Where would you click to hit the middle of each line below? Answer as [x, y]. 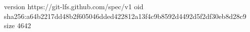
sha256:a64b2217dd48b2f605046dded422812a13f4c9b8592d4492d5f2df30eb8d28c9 [125, 16]
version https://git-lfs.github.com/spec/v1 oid [74, 6]
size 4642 [18, 25]
